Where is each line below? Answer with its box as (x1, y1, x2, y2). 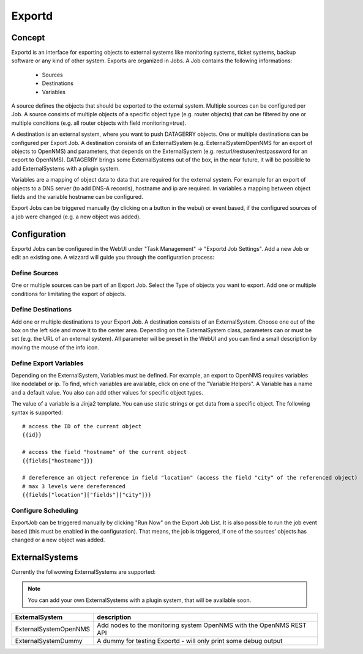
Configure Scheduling (11, 506, 78, 515)
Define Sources (11, 269, 59, 277)
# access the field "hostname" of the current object (22, 448, 187, 456)
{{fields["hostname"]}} (22, 457, 94, 464)
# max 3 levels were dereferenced (22, 483, 125, 489)
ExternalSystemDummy (15, 637, 83, 645)
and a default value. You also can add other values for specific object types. (11, 388, 203, 396)
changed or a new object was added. (11, 536, 105, 543)
